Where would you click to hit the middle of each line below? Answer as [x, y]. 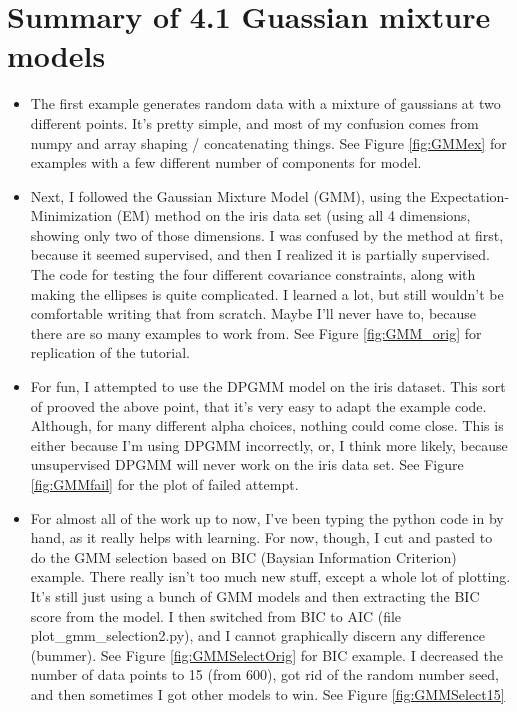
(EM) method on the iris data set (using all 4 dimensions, [293, 215]
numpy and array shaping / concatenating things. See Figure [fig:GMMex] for [268, 142]
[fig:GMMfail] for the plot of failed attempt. [164, 484]
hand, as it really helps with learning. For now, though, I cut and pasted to [261, 537]
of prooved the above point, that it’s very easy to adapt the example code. [258, 405]
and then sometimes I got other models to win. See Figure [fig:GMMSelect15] [267, 693]
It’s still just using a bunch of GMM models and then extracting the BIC [255, 595]
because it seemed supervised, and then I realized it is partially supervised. [260, 254]
